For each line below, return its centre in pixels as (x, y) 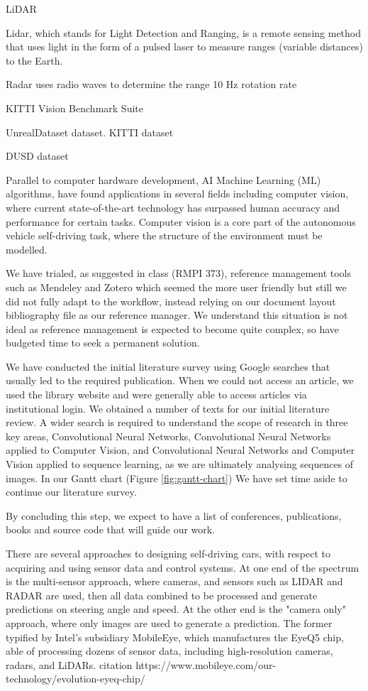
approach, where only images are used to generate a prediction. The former (169, 622)
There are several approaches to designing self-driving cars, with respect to (168, 553)
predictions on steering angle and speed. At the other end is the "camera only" (176, 609)
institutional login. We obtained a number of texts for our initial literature (168, 408)
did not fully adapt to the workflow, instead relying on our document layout (171, 301)
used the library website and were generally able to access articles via (156, 395)
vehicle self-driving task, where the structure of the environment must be (164, 235)
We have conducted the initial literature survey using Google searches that (168, 366)
